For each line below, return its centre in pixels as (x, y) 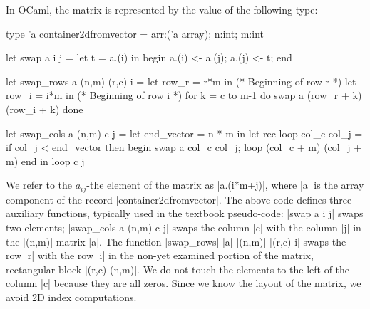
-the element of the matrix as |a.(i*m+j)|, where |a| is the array (225, 185)
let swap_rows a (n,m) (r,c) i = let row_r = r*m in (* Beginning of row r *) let (181, 81)
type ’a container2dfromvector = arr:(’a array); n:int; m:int (135, 33)
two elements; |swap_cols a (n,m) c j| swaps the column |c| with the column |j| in (184, 227)
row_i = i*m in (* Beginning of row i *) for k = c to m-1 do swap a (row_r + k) (184, 95)
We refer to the (39, 185)
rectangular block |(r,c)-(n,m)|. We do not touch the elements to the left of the (178, 269)
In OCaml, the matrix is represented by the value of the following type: (162, 9)
